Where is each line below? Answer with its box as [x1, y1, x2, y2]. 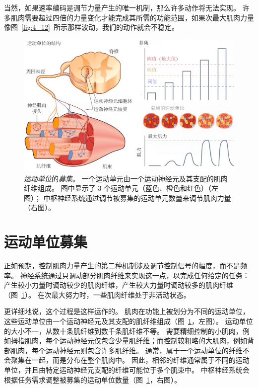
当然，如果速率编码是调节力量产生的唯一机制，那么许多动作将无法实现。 [4, 2, 240, 12]
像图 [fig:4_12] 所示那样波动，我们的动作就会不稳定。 [4, 22, 179, 32]
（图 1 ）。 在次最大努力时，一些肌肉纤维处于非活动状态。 [4, 289, 191, 300]
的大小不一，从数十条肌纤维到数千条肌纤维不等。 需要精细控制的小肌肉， [4, 325, 243, 336]
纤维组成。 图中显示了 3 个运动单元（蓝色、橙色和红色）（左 [24, 183, 218, 193]
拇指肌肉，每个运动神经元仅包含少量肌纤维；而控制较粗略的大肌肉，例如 [10, 335, 247, 346]
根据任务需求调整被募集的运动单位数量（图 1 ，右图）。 [4, 374, 181, 385]
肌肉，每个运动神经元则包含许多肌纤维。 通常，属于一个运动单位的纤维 [10, 345, 243, 355]
